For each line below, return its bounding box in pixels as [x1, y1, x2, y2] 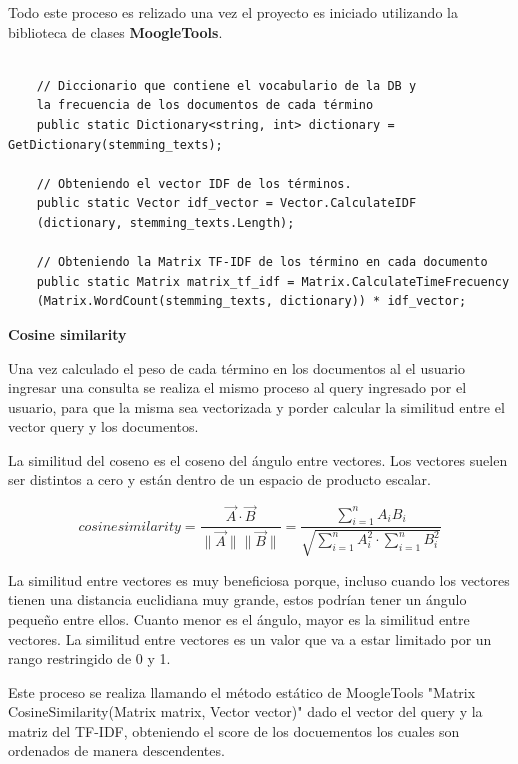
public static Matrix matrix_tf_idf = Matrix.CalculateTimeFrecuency [36, 274, 510, 289]
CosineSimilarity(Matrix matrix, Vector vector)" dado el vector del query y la [8, 701, 483, 722]
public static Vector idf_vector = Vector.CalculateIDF [36, 196, 417, 211]
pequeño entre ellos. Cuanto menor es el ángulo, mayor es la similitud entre [8, 608, 470, 629]
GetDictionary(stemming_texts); [8, 137, 223, 152]
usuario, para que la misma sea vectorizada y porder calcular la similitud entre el [8, 396, 505, 417]
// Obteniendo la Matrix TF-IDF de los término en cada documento [36, 255, 488, 270]
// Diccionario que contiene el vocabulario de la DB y [36, 78, 417, 93]
